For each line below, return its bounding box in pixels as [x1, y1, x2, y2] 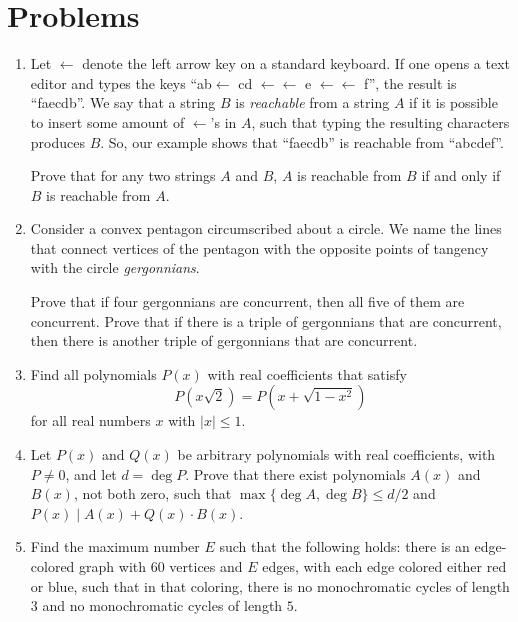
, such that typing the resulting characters [251, 111, 510, 132]
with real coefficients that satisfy [207, 363, 407, 384]
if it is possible [409, 92, 498, 113]
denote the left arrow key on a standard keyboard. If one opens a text [82, 53, 510, 74]
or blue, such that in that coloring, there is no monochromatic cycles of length [30, 575, 510, 596]
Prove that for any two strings [30, 165, 216, 186]
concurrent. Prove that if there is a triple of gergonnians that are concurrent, [30, 310, 502, 331]
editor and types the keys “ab [30, 72, 212, 93]
